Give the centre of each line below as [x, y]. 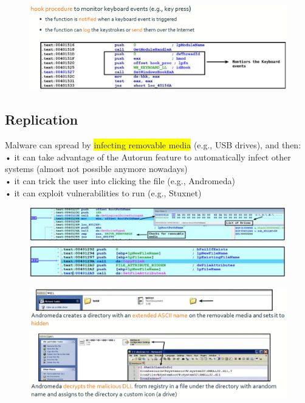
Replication [42, 119]
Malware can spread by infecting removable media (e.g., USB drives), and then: [153, 145]
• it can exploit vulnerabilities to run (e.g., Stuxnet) [103, 192]
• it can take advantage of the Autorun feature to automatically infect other [148, 157]
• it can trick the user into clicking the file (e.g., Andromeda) [120, 180]
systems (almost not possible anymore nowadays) [96, 169]
